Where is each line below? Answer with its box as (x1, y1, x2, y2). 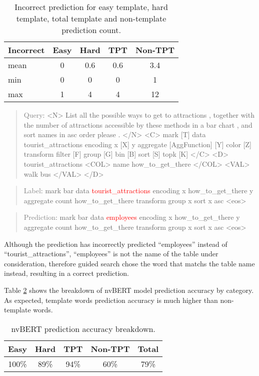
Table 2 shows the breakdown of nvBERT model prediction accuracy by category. (4, 284, 254, 295)
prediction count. (61, 24, 121, 36)
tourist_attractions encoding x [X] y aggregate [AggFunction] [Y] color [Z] (23, 139, 251, 149)
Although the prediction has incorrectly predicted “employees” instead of (4, 238, 227, 249)
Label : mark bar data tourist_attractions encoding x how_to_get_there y (23, 185, 253, 196)
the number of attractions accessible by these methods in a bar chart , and (23, 119, 252, 130)
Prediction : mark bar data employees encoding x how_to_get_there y (23, 212, 240, 222)
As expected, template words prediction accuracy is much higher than (4, 294, 218, 305)
